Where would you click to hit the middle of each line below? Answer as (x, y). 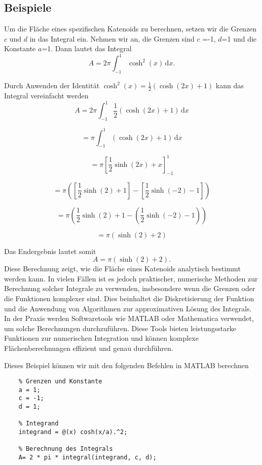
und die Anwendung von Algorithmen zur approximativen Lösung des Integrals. (128, 308)
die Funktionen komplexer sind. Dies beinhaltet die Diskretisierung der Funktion (129, 298)
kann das (230, 85)
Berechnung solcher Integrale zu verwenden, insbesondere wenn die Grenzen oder (130, 288)
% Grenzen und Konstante (60, 382)
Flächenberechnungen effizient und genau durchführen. (89, 348)
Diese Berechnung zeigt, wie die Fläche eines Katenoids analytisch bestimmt (122, 269)
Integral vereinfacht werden (46, 96)
